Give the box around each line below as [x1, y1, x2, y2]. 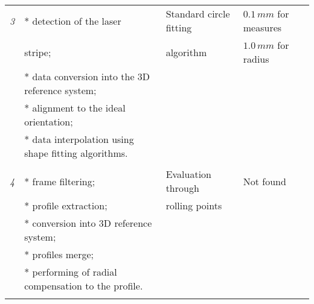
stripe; [24, 45, 51, 59]
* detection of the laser [24, 13, 121, 28]
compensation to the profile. [24, 279, 143, 293]
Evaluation [165, 167, 212, 181]
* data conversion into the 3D [24, 69, 150, 83]
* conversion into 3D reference [24, 216, 152, 230]
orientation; [24, 115, 73, 128]
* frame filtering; [24, 174, 95, 188]
